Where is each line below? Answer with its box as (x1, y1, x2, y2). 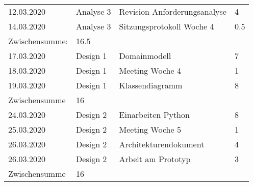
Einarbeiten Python (119, 109, 190, 120)
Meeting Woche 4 (119, 65, 181, 76)
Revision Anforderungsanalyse (119, 6, 226, 17)
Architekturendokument (119, 138, 205, 150)
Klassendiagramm (119, 79, 183, 91)
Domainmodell (119, 50, 171, 61)
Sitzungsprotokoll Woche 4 (119, 20, 214, 32)
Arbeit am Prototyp (119, 153, 191, 165)
